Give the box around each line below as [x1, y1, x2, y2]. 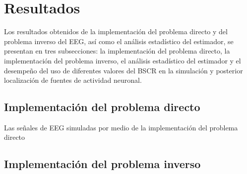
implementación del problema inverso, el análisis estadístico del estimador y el [4, 55, 241, 65]
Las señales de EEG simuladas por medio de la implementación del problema [4, 122, 238, 132]
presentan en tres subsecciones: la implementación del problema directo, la [4, 46, 230, 56]
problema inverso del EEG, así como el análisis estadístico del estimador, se [4, 36, 234, 46]
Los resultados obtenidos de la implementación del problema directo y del [4, 26, 228, 37]
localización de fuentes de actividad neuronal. [4, 75, 142, 85]
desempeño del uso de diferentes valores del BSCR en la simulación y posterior [4, 65, 243, 75]
